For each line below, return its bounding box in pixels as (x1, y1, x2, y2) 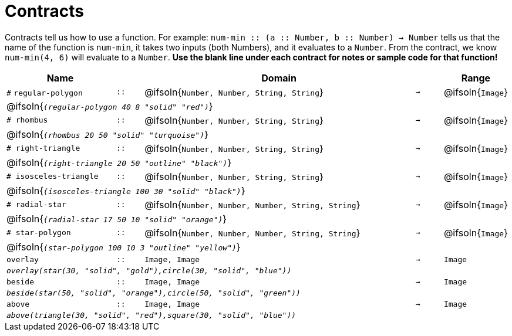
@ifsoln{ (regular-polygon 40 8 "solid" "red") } (6, 100, 213, 112)
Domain (261, 72, 297, 84)
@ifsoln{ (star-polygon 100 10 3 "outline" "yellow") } (6, 240, 241, 253)
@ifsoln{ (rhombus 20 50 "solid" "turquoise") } (6, 128, 208, 140)
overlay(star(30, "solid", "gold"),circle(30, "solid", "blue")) (6, 266, 292, 275)
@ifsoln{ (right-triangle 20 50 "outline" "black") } (6, 156, 231, 168)
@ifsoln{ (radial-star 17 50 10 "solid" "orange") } (6, 212, 227, 225)
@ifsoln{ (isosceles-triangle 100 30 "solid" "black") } (6, 184, 245, 196)
